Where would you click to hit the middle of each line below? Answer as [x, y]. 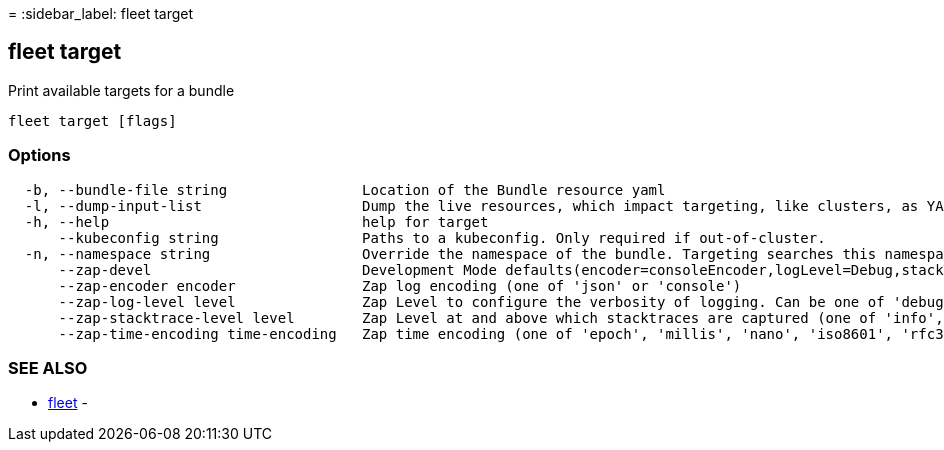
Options [39, 155]
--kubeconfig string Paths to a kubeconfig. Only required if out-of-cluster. [442, 237]
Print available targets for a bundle [121, 90]
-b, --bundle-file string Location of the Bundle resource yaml [345, 189]
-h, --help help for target [256, 221]
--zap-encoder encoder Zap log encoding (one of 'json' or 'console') [400, 285]
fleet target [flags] [92, 120]
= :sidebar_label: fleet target [101, 13]
